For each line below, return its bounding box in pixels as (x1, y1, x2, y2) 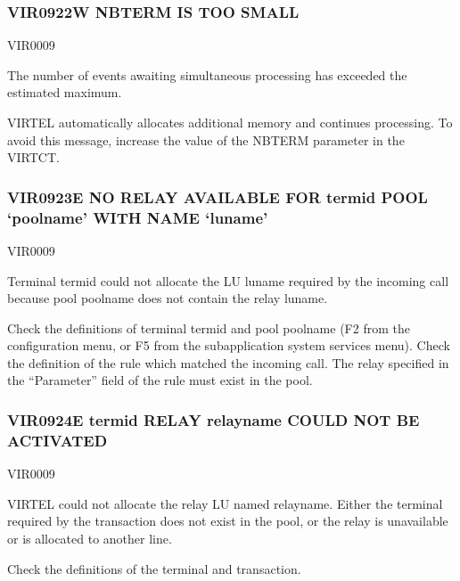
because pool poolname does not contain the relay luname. (7, 289, 328, 307)
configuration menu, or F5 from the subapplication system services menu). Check (7, 336, 450, 355)
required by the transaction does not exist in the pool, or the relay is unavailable (7, 511, 448, 530)
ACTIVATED (7, 429, 108, 451)
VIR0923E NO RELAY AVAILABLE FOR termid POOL (7, 185, 428, 208)
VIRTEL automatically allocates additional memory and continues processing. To (7, 113, 453, 131)
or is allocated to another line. (7, 529, 172, 547)
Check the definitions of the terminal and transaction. (7, 559, 301, 577)
